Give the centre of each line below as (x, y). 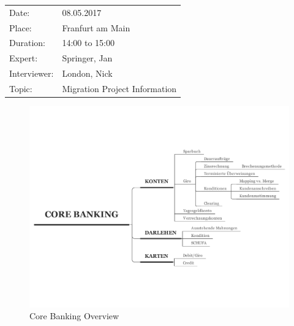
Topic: (21, 88)
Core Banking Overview (74, 316)
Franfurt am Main (96, 27)
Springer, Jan (87, 58)
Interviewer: (32, 73)
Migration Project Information (119, 88)
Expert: (24, 58)
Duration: (27, 43)
